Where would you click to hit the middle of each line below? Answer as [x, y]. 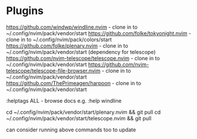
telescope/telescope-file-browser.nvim [54, 70]
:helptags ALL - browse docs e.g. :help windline [64, 100]
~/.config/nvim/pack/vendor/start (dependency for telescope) [81, 52]
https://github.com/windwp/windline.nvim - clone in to [72, 27]
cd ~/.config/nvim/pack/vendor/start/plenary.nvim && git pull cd [84, 112]
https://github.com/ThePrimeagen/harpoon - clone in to [74, 83]
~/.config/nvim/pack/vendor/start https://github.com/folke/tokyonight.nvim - [99, 33]
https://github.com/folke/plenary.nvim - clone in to [67, 46]
